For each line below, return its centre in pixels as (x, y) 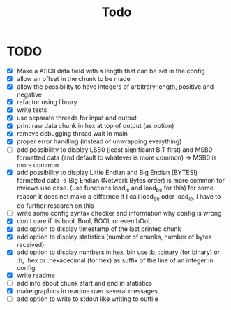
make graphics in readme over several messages (87, 290)
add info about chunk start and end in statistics (84, 283)
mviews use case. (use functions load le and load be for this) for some (115, 188)
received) (30, 245)
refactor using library (47, 102)
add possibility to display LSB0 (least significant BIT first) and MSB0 (114, 149)
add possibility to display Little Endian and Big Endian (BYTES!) (107, 172)
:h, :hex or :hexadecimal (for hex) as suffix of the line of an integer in (115, 260)
